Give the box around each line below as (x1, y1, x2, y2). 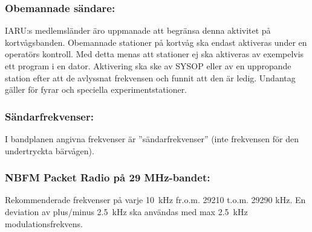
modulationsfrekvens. (5, 217, 83, 230)
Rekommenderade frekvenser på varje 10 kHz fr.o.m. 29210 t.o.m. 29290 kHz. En (5, 193, 306, 206)
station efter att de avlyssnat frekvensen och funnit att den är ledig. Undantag (5, 71, 296, 84)
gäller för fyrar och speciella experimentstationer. (5, 83, 187, 96)
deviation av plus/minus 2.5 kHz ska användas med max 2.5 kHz (5, 205, 248, 218)
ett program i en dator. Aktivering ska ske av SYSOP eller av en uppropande (5, 60, 291, 72)
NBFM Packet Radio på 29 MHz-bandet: (5, 170, 210, 185)
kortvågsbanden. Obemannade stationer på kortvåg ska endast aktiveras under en (5, 36, 307, 48)
